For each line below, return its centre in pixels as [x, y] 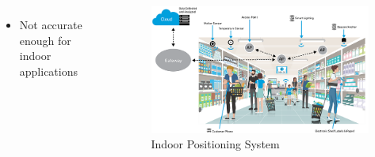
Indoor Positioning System [215, 144]
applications [49, 71]
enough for [45, 40]
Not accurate [51, 24]
